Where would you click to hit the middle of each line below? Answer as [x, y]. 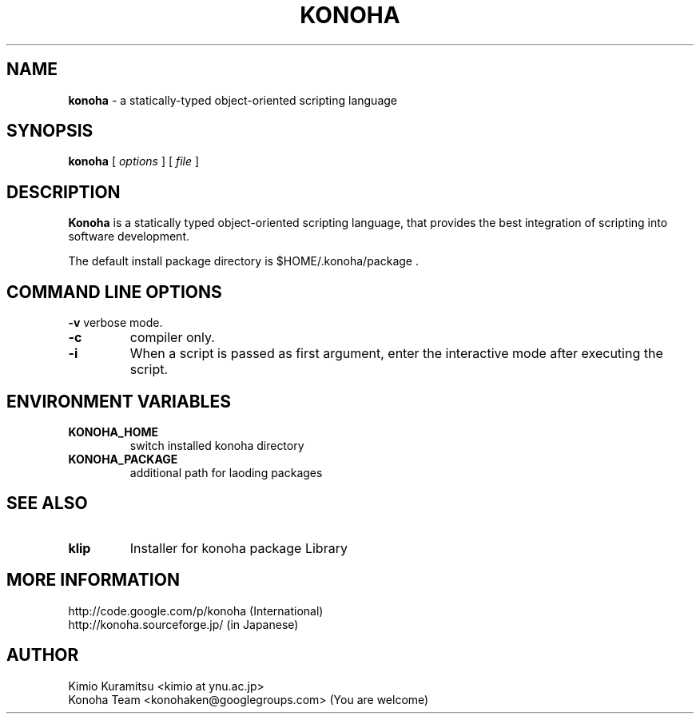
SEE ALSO [47, 503]
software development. [129, 237]
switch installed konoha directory [217, 445]
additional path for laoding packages [226, 472]
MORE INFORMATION [93, 580]
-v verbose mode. [115, 323]
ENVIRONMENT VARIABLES [119, 401]
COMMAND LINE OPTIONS [114, 292]
